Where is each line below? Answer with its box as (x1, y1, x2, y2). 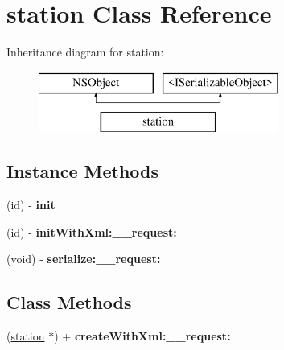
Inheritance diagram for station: (6, 43, 164, 60)
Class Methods (6, 290, 132, 315)
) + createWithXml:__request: (54, 327, 231, 344)
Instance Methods (6, 159, 158, 183)
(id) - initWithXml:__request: (6, 223, 177, 240)
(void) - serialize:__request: (6, 250, 161, 267)
